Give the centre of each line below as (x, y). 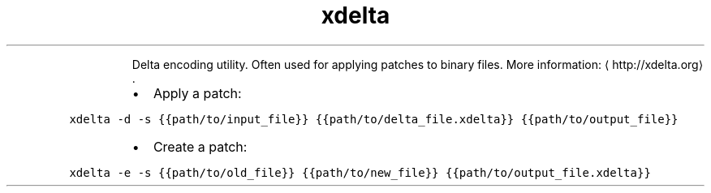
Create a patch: (200, 146)
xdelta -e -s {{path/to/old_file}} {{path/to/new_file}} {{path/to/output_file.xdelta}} (360, 172)
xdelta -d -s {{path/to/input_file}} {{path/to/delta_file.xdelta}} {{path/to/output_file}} (374, 119)
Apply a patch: (197, 93)
